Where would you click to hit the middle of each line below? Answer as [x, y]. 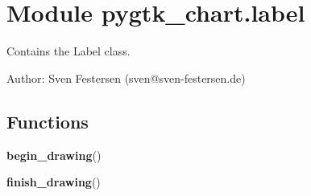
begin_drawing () [54, 155]
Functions [48, 121]
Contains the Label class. [68, 51]
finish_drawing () [54, 182]
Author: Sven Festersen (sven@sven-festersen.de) [126, 78]
